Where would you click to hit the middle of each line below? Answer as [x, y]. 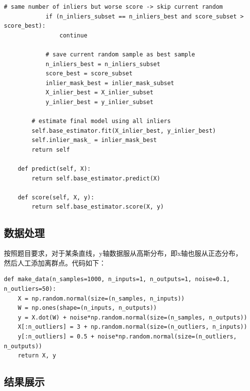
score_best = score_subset [89, 74]
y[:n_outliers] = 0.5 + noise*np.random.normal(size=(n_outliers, [127, 337]
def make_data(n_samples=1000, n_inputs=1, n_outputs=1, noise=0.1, [117, 279]
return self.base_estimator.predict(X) [96, 178]
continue [73, 35]
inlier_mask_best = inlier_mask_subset [110, 83]
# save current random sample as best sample [120, 54]
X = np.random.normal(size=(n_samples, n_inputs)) [101, 298]
